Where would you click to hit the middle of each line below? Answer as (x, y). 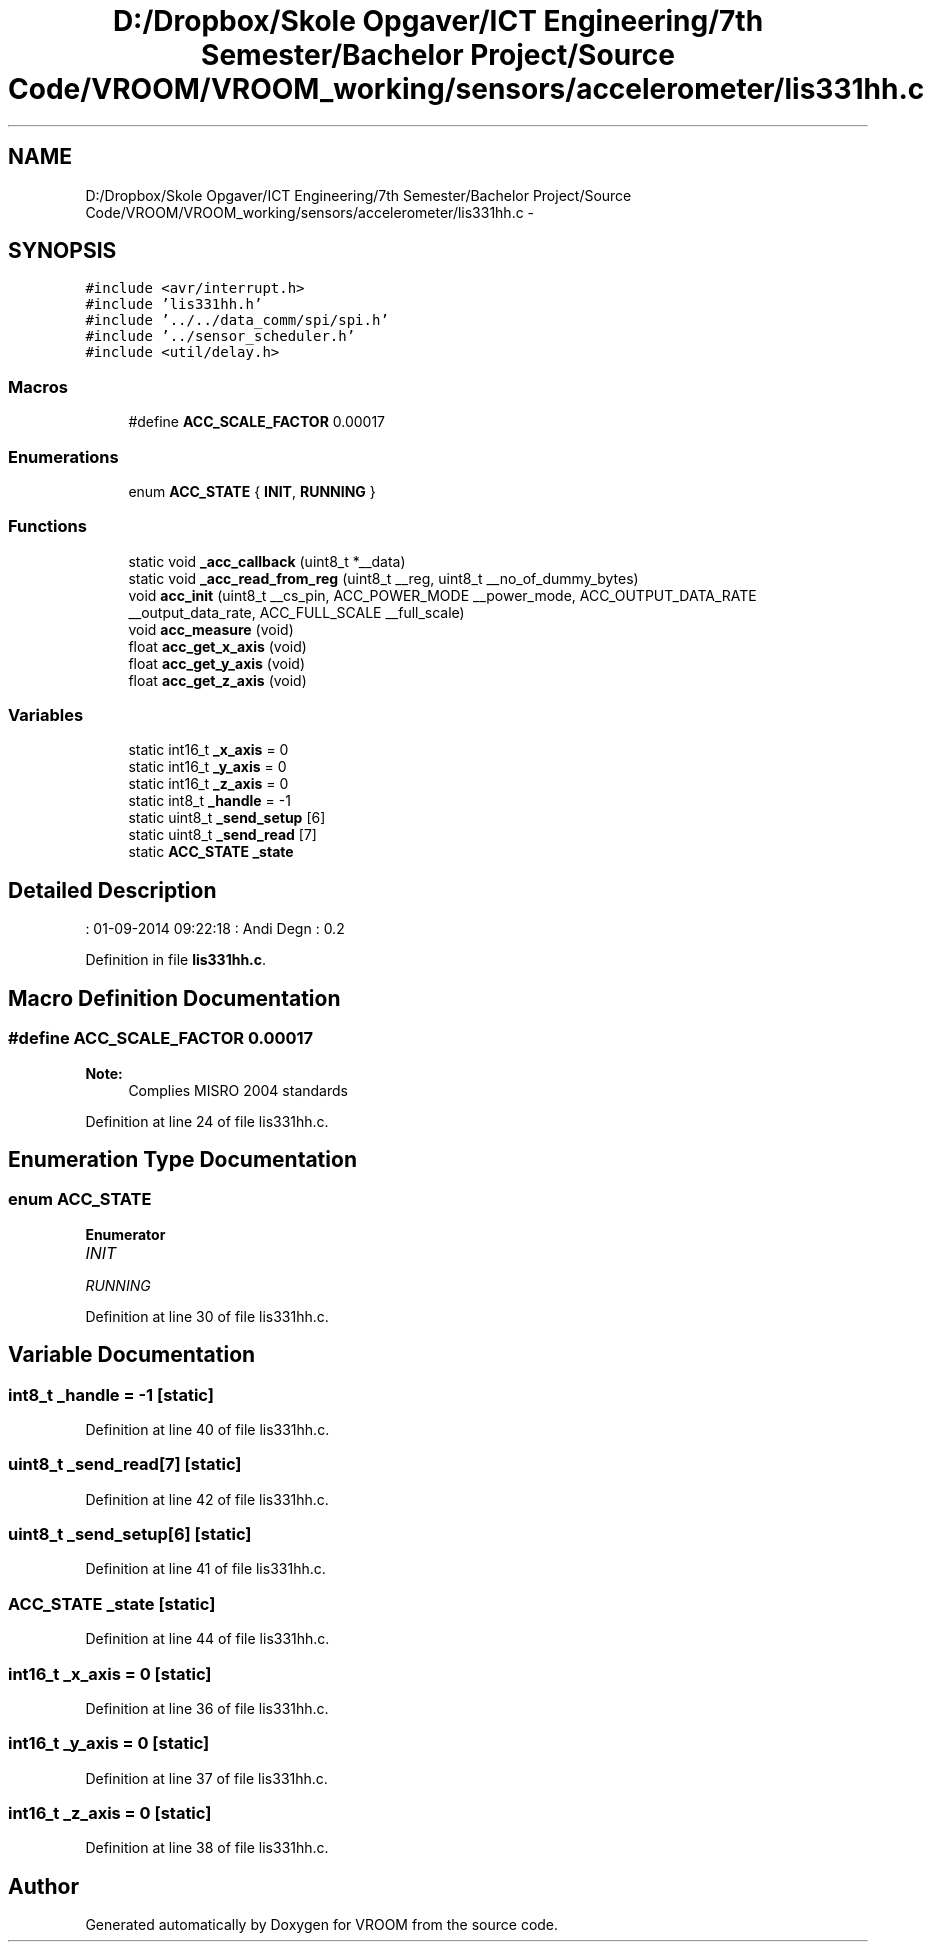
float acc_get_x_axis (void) (217, 646)
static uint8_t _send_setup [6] (227, 818)
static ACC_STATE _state (211, 852)
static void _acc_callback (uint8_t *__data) (267, 561)
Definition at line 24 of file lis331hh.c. (207, 1121)
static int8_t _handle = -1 (209, 801)
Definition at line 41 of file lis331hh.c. (205, 1569)
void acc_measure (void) (211, 629)
